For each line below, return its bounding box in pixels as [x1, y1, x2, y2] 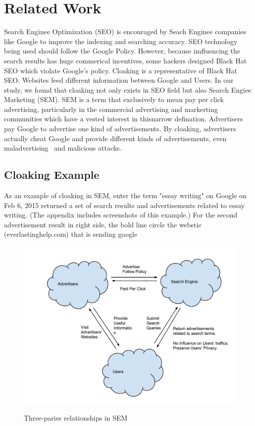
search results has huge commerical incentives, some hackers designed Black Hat [4, 55, 247, 65]
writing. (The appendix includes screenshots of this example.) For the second [4, 210, 238, 220]
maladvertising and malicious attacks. [4, 143, 122, 153]
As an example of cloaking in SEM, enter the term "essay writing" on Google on [4, 190, 247, 201]
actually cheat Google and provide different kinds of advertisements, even [4, 133, 227, 143]
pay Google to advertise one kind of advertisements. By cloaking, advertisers [4, 123, 236, 134]
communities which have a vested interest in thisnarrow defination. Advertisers [4, 113, 243, 124]
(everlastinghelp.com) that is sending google [4, 229, 137, 239]
